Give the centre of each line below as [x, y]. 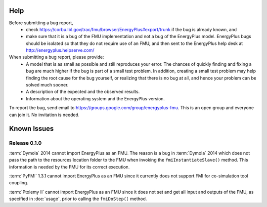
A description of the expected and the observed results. [83, 92]
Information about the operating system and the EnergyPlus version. [95, 98]
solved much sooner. [47, 85]
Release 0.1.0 [25, 143]
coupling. [19, 183]
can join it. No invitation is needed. [44, 115]
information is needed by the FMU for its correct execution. [69, 167]
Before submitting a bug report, [41, 23]
